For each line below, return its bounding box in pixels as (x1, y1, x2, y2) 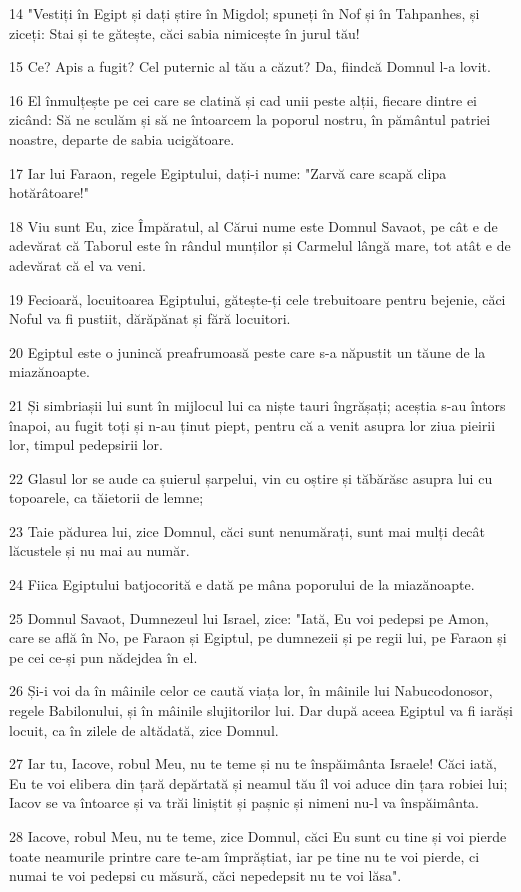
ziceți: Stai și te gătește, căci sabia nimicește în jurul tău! (9, 22, 360, 43)
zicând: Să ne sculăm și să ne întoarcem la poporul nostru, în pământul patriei (9, 109, 491, 130)
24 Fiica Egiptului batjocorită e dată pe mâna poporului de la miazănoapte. (9, 574, 475, 595)
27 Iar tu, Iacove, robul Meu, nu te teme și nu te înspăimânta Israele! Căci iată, (9, 753, 497, 774)
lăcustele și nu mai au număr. (9, 540, 190, 561)
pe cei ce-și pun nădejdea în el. (9, 646, 198, 667)
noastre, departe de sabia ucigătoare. (9, 128, 235, 149)
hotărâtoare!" (9, 182, 89, 203)
